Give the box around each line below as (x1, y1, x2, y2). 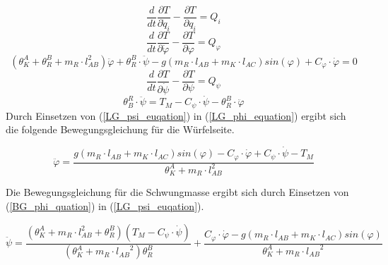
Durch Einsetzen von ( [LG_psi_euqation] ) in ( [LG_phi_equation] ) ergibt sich (6, 108, 346, 123)
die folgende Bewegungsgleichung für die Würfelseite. (6, 122, 235, 137)
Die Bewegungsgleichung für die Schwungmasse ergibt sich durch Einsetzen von (6, 185, 349, 199)
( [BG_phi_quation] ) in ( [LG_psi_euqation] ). (6, 199, 204, 213)
